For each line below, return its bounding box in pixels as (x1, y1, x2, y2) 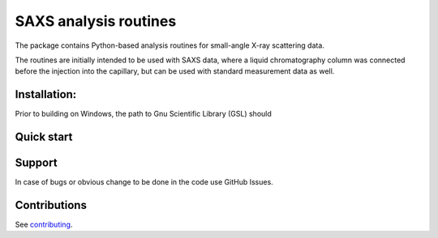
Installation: (15, 87, 77, 101)
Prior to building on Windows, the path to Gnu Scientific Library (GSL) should (15, 109, 272, 119)
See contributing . (15, 219, 73, 230)
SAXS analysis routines (15, 12, 177, 30)
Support (15, 156, 58, 170)
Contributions (15, 198, 87, 212)
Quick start (15, 130, 73, 144)
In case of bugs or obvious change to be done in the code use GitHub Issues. (15, 177, 273, 187)
